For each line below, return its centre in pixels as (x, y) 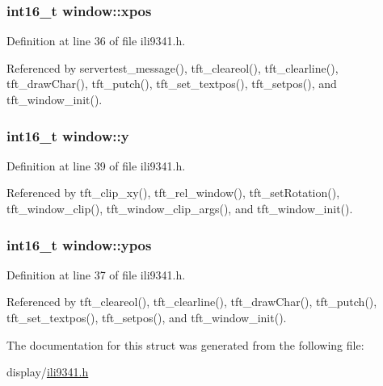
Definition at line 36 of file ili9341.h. (96, 41)
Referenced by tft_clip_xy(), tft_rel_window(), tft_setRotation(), (173, 193)
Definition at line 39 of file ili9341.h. (96, 165)
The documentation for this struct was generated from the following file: (185, 344)
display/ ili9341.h (48, 372)
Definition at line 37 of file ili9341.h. (96, 274)
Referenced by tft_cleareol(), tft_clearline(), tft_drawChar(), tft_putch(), (192, 302)
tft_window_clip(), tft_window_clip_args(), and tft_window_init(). (180, 208)
